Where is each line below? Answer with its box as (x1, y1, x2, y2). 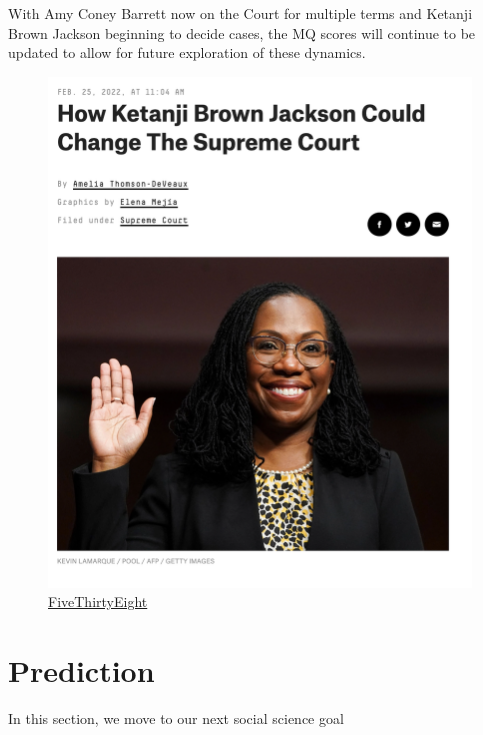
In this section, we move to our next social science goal (8, 707, 344, 728)
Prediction (8, 649, 155, 690)
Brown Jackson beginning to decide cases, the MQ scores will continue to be (8, 22, 476, 43)
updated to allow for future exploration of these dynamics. (8, 42, 366, 63)
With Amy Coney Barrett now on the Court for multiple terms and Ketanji (8, 3, 473, 23)
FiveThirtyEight (48, 591, 148, 612)
